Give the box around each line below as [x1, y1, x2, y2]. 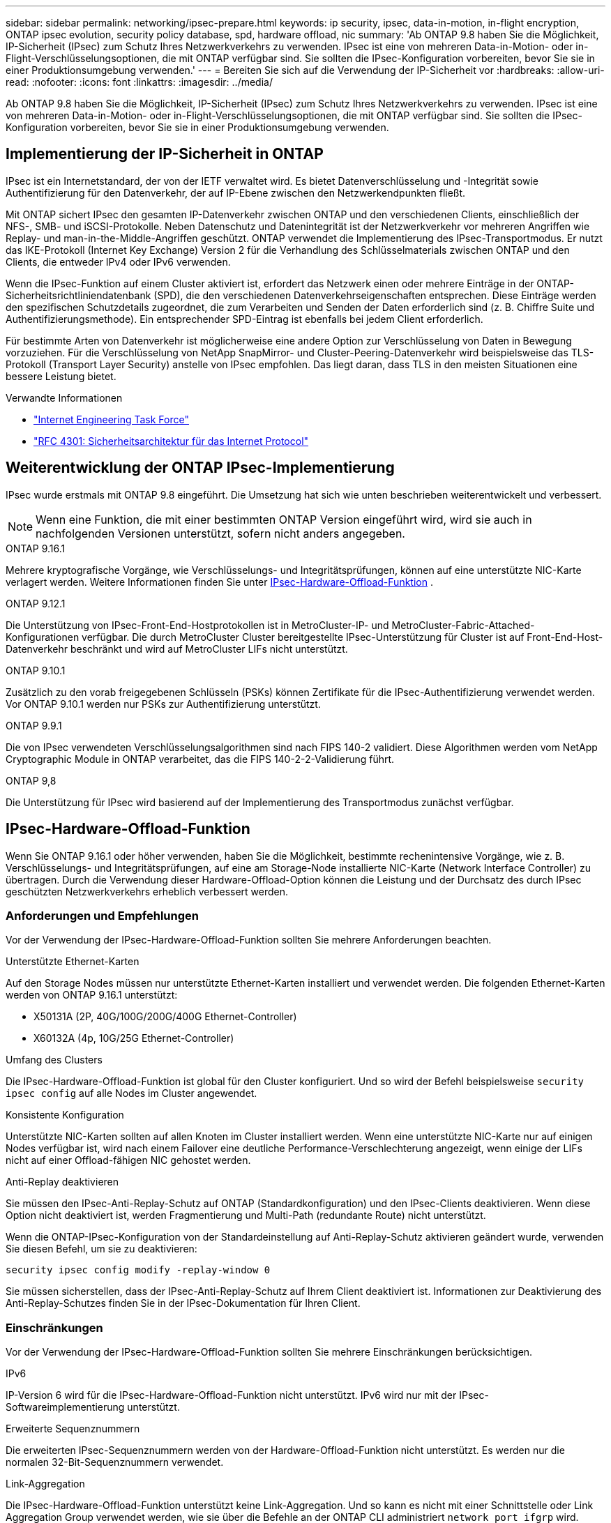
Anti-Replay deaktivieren [6, 1176, 119, 1188]
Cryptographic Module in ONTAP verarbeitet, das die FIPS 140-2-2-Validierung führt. [6, 752, 395, 765]
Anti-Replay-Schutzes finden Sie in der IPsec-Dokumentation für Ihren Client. [6, 1297, 361, 1310]
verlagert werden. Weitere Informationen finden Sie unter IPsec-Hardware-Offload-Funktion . [6, 575, 433, 588]
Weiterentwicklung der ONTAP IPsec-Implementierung [6, 459, 395, 477]
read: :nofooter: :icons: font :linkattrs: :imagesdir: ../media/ [6, 76, 273, 88]
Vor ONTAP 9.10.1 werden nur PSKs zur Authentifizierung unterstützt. [6, 697, 321, 710]
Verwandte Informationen [6, 391, 123, 404]
